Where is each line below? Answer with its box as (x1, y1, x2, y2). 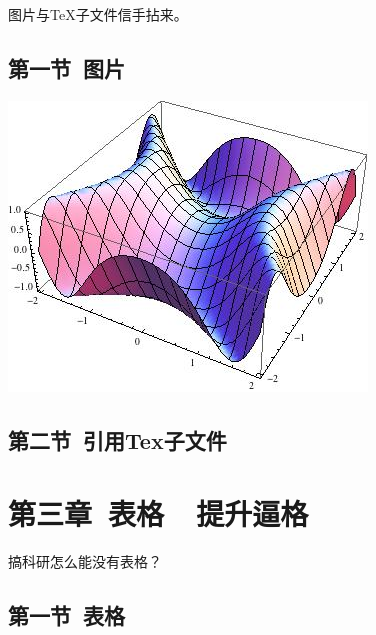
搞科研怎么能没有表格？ (8, 551, 162, 572)
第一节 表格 (8, 600, 126, 631)
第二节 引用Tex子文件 (8, 424, 227, 455)
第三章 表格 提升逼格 (8, 493, 309, 534)
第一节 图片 (8, 52, 126, 83)
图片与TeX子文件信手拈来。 (8, 4, 188, 24)
